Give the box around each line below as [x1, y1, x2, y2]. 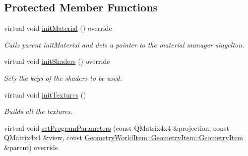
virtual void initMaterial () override [4, 23, 112, 33]
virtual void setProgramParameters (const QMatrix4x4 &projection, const [4, 122, 230, 133]
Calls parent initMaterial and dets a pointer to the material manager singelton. [4, 39, 245, 50]
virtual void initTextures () [4, 89, 86, 100]
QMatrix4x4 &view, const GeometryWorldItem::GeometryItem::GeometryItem [4, 132, 244, 143]
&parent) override [4, 142, 59, 152]
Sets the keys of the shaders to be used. [4, 72, 122, 83]
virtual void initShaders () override [4, 56, 110, 66]
